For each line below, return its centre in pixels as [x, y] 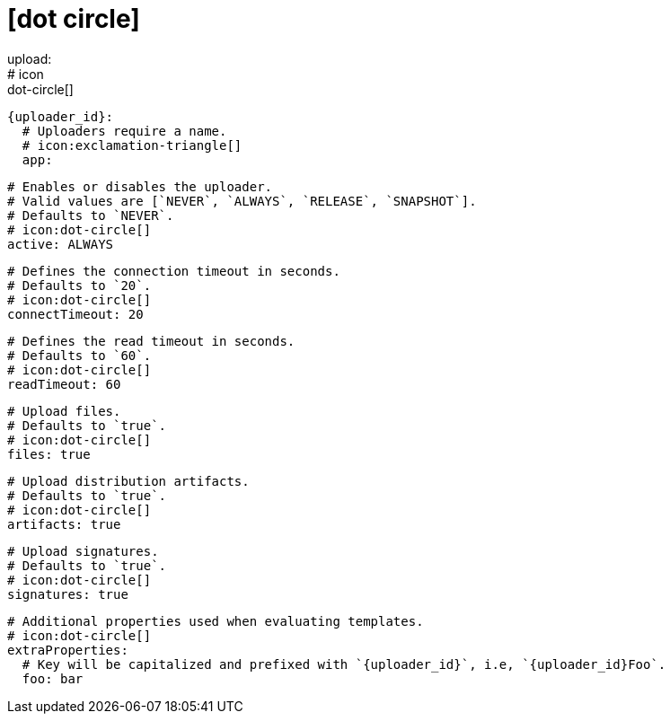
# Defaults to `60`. [79, 355]
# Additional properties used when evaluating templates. [216, 621]
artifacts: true [64, 524]
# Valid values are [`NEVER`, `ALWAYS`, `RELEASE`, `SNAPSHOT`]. [242, 201]
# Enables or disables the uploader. [140, 186]
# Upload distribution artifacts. [128, 481]
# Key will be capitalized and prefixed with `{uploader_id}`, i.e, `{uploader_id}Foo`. [344, 664]
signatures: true [68, 594]
